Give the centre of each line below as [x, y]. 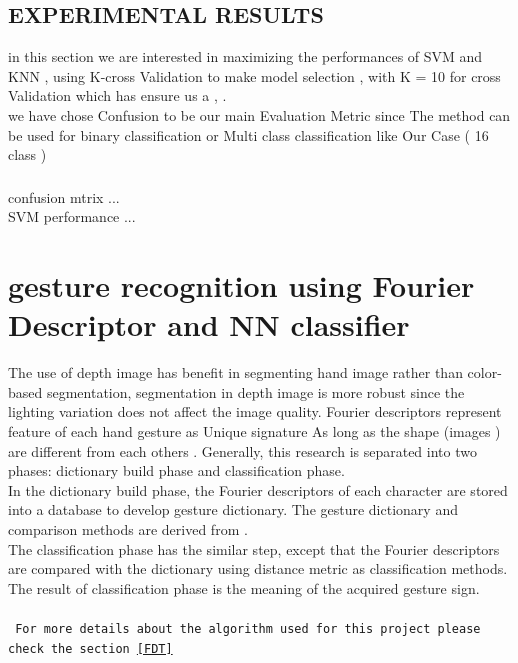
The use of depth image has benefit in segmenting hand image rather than [235, 372]
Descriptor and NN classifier [209, 324]
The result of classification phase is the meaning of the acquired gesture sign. [244, 587]
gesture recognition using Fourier [241, 285]
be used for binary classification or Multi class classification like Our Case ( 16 [248, 134]
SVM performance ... [72, 216]
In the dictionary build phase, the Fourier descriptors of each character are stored [258, 489]
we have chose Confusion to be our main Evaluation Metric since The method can [259, 114]
